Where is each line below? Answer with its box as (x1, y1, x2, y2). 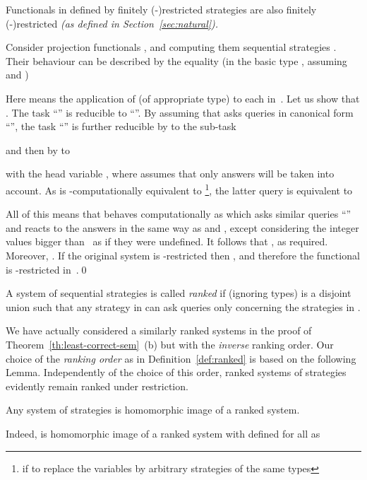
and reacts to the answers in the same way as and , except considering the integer (6, 220, 359, 235)
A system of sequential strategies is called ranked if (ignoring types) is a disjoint (6, 286, 351, 300)
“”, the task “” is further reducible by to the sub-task (6, 119, 236, 134)
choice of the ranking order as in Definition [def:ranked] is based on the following (6, 351, 356, 365)
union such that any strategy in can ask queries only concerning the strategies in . (6, 299, 361, 314)
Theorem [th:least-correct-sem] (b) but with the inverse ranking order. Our (6, 336, 334, 351)
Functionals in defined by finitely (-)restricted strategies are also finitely (6, 2, 317, 16)
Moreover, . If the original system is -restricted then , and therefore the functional (6, 247, 360, 262)
